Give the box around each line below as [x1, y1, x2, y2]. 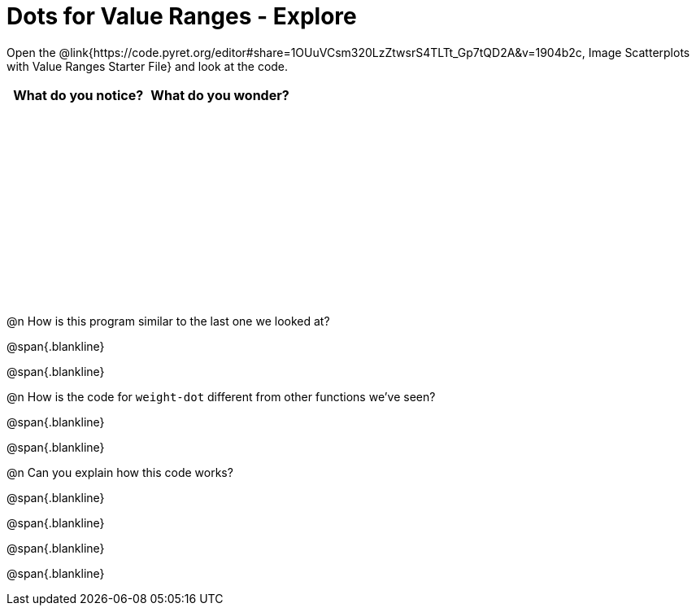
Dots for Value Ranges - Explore [7, 2, 357, 30]
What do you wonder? [150, 86, 289, 103]
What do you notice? [13, 86, 144, 103]
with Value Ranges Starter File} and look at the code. [7, 59, 289, 73]
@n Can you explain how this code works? [7, 465, 233, 479]
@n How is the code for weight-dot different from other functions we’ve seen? [7, 389, 436, 404]
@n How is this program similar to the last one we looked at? [7, 313, 330, 328]
